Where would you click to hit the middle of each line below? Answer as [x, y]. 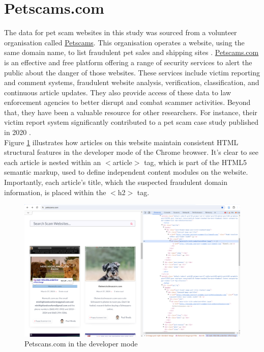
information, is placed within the [55, 192]
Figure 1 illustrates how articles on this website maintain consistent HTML [121, 142]
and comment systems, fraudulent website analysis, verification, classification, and [132, 82]
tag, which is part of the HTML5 [195, 162]
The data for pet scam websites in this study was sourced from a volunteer [121, 32]
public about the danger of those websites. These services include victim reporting [132, 72]
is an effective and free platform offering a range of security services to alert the [128, 62]
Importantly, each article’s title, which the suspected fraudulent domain [116, 182]
